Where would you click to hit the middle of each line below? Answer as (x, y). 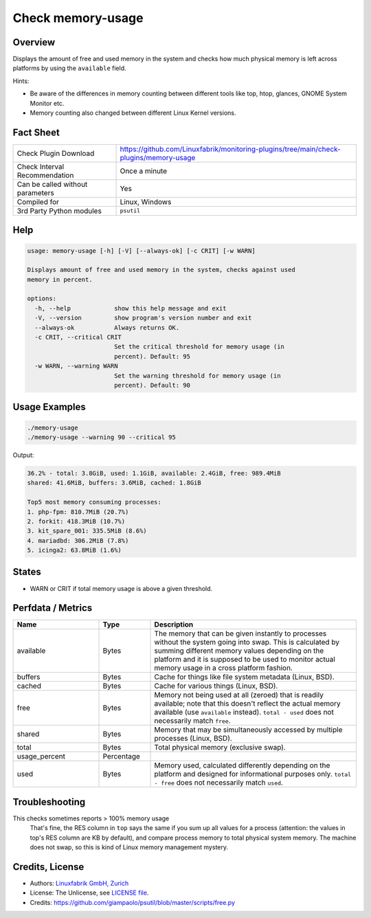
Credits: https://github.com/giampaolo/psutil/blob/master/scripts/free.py (133, 902)
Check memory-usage (78, 18)
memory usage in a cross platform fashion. (224, 668)
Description (174, 625)
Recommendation (45, 175)
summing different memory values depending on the (239, 651)
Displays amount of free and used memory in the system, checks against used (161, 270)
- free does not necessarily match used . (218, 783)
